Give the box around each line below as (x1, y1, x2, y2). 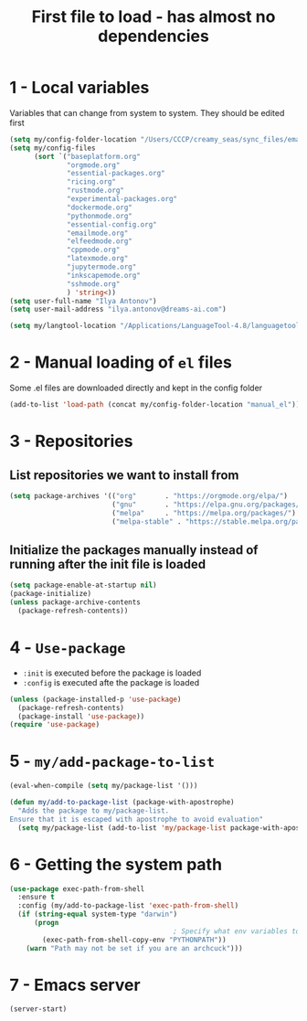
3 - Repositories (9, 431, 133, 452)
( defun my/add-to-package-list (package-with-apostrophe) (9, 798, 235, 807)
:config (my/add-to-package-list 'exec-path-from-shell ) (17, 901, 239, 910)
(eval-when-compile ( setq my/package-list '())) (9, 782, 198, 791)
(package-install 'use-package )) (17, 711, 145, 721)
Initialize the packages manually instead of (9, 542, 259, 558)
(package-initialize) (9, 590, 92, 599)
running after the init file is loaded (9, 556, 206, 572)
